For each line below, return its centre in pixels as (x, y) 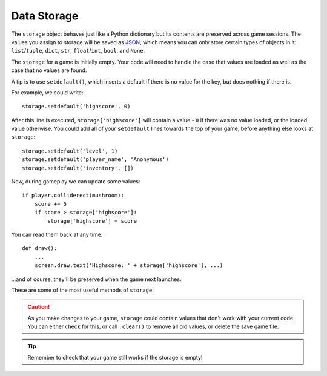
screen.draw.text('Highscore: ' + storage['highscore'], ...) (129, 266)
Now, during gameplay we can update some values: (76, 182)
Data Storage (45, 16)
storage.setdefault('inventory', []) (78, 168)
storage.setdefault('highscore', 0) (76, 107)
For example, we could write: (47, 92)
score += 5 (51, 204)
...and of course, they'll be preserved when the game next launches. (96, 279)
